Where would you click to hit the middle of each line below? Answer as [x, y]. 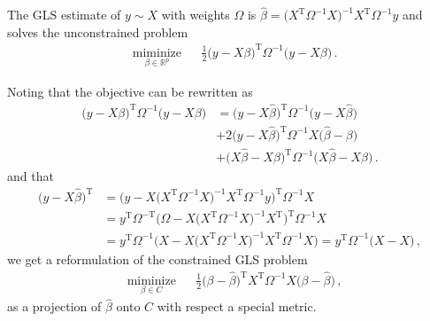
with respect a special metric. [237, 306]
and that [31, 176]
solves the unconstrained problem [98, 31]
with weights [196, 15]
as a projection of [54, 306]
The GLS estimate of [64, 15]
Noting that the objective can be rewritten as [130, 91]
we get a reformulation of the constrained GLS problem [157, 258]
